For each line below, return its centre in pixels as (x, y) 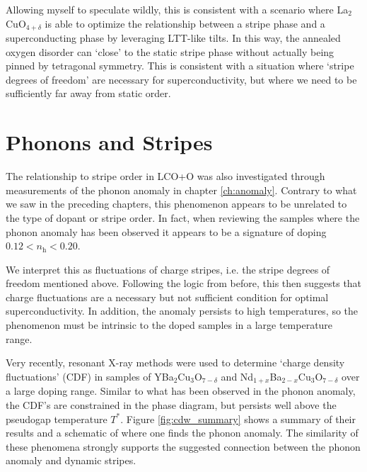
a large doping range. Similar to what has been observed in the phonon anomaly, (181, 391)
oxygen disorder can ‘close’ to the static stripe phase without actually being (170, 51)
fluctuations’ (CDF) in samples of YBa (90, 376)
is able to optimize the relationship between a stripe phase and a (185, 23)
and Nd (237, 376)
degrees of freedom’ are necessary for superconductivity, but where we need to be (181, 79)
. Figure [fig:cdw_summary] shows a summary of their (238, 418)
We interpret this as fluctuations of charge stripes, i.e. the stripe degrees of (168, 269)
